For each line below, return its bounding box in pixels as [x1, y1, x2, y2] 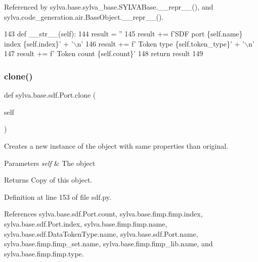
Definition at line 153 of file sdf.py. [4, 191, 111, 202]
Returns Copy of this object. [4, 174, 93, 185]
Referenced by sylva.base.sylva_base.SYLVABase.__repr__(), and [4, 2, 213, 12]
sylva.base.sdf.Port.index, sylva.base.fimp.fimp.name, [4, 218, 167, 229]
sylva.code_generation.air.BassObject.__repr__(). [4, 11, 164, 22]
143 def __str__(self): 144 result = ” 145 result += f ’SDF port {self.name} [4, 28, 243, 39]
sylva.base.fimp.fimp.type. [4, 248, 84, 258]
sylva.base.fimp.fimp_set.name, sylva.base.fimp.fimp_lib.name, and [4, 238, 213, 249]
